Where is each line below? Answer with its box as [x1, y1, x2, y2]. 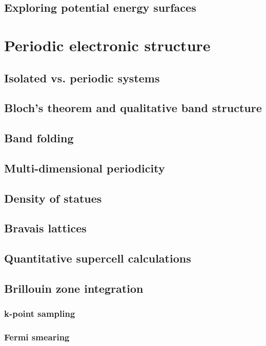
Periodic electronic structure [4, 34, 211, 55]
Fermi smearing [4, 331, 70, 343]
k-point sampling [4, 307, 75, 320]
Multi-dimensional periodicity [4, 160, 165, 176]
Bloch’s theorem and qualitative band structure [4, 100, 262, 116]
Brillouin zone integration [4, 280, 144, 296]
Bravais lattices [4, 220, 87, 236]
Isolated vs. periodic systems [4, 70, 160, 85]
